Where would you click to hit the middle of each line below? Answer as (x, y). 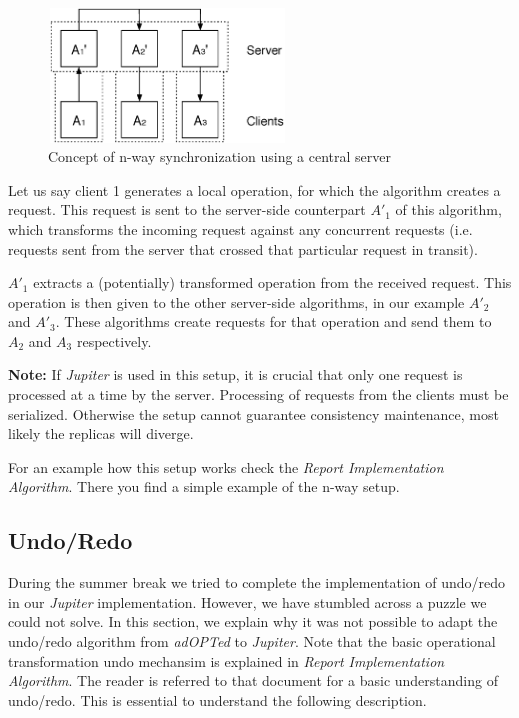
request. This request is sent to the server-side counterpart (187, 209)
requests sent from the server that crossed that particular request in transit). (243, 248)
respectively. (114, 340)
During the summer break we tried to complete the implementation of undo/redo (257, 582)
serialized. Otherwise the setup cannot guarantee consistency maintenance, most (253, 413)
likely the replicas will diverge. (101, 433)
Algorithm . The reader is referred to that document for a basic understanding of (253, 680)
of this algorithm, (448, 209)
